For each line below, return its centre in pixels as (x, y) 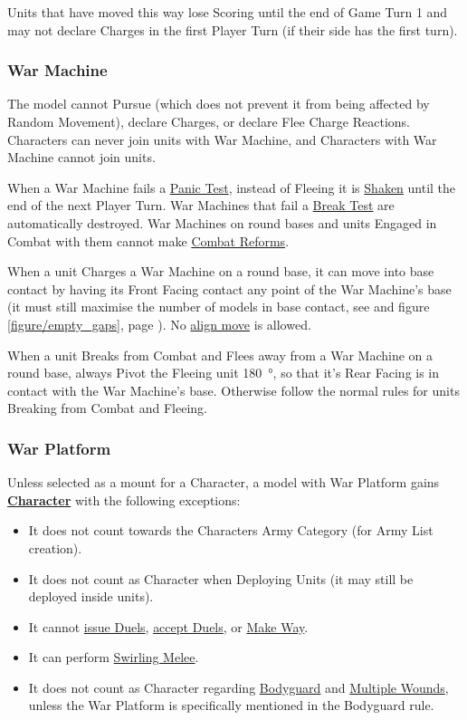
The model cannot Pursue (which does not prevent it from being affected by (219, 104)
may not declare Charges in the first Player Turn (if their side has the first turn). (233, 29)
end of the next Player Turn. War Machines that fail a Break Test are (201, 205)
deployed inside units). (91, 596)
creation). (55, 547)
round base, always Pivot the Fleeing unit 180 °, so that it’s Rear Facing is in (224, 373)
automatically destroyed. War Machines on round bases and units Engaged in (222, 222)
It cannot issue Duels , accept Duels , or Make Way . (168, 626)
